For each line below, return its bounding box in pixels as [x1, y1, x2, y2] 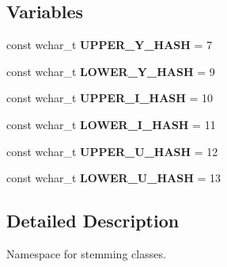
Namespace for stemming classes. [6, 245, 166, 261]
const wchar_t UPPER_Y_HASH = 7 [6, 36, 213, 53]
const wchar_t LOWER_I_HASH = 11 [6, 116, 216, 132]
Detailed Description [6, 208, 180, 233]
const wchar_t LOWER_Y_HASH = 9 [6, 63, 215, 79]
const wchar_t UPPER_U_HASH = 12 [6, 143, 218, 159]
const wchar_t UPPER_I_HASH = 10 [6, 90, 214, 106]
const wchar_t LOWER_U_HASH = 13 [6, 170, 221, 186]
